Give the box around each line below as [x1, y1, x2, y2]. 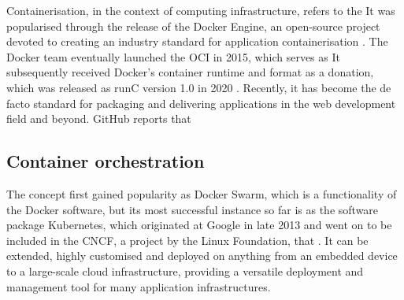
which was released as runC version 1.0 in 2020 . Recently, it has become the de [6, 79, 391, 95]
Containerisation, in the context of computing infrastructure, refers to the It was [6, 2, 395, 18]
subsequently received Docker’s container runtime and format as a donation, [6, 64, 374, 80]
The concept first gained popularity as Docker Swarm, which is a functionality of [6, 185, 397, 202]
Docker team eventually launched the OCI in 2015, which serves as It [6, 48, 340, 65]
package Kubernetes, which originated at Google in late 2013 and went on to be [6, 217, 392, 233]
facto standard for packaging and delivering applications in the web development [6, 94, 396, 111]
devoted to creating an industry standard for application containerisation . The [6, 33, 388, 50]
